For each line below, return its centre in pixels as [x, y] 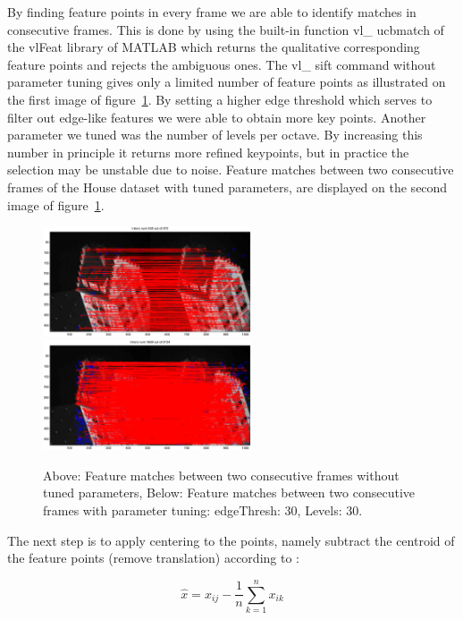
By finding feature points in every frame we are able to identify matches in [212, 12]
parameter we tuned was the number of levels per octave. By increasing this [215, 135]
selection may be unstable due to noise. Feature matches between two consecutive [231, 170]
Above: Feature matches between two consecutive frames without [221, 475]
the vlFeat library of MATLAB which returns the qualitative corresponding [214, 47]
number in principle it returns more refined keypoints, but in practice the [208, 152]
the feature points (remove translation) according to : [153, 558]
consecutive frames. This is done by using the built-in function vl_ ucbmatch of [226, 29]
